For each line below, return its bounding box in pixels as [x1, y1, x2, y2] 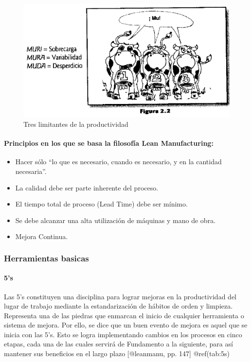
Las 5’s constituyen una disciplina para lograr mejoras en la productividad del [4, 291, 236, 301]
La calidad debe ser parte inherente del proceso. [15, 182, 159, 192]
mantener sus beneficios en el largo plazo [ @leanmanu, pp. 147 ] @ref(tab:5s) [4, 348, 230, 359]
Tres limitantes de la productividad [23, 119, 128, 129]
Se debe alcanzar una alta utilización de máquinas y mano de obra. [15, 215, 216, 225]
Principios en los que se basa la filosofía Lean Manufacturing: [4, 138, 214, 148]
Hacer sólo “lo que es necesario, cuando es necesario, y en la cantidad [15, 156, 222, 167]
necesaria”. [15, 166, 47, 176]
